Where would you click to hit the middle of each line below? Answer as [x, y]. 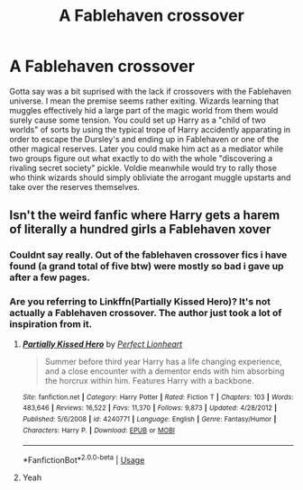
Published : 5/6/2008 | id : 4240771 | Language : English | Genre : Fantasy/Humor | [149, 419]
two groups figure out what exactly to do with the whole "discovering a [141, 158]
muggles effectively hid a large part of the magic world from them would [144, 110]
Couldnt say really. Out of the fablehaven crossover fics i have [148, 255]
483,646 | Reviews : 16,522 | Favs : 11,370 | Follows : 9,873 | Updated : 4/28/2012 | [150, 408]
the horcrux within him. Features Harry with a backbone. [150, 380]
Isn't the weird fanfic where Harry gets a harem [145, 216]
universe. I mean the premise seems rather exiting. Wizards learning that [144, 101]
